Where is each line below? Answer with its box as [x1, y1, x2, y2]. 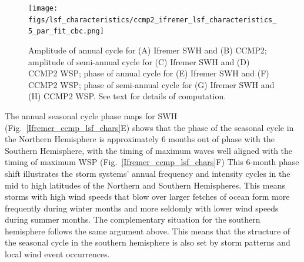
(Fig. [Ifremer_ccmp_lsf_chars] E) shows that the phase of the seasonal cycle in [5, 121, 294, 133]
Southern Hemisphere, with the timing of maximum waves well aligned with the [5, 144, 293, 156]
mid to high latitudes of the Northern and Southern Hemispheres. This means [5, 179, 285, 191]
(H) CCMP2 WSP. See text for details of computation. [28, 90, 226, 102]
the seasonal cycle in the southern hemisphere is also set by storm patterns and [5, 236, 290, 248]
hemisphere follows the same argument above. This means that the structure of [5, 224, 290, 237]
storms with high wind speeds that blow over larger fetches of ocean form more [5, 190, 290, 203]
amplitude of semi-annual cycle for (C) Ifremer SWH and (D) [28, 55, 250, 68]
